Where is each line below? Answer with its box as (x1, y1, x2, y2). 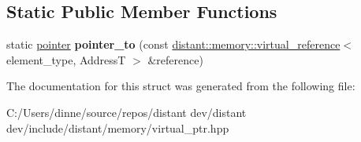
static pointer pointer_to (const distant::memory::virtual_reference (6, 36, 341, 53)
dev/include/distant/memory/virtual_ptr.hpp (6, 119, 229, 136)
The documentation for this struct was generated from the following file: (6, 78, 355, 94)
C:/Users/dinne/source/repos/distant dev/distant (6, 104, 247, 120)
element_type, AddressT (6, 51, 126, 67)
